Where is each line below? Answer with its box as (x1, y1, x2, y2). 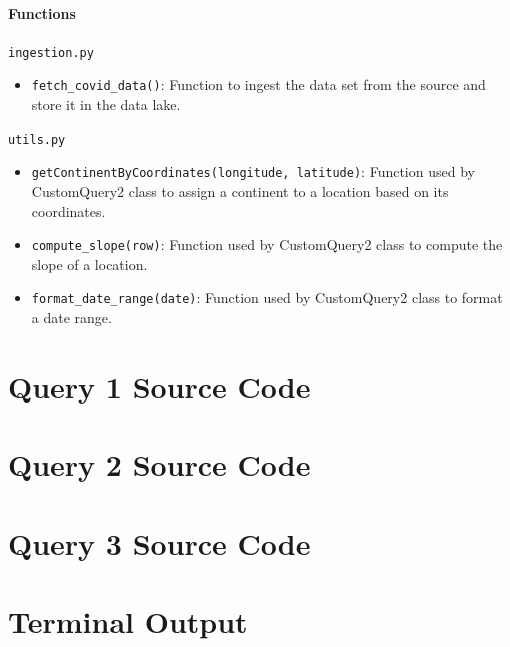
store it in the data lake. (31, 94, 181, 115)
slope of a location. (31, 253, 148, 274)
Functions (8, 2, 76, 23)
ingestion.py (8, 45, 94, 60)
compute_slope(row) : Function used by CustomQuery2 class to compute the (31, 234, 503, 255)
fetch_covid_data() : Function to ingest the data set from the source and (31, 74, 486, 95)
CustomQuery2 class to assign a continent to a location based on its (31, 181, 449, 202)
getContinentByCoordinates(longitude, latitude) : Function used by (31, 161, 475, 182)
